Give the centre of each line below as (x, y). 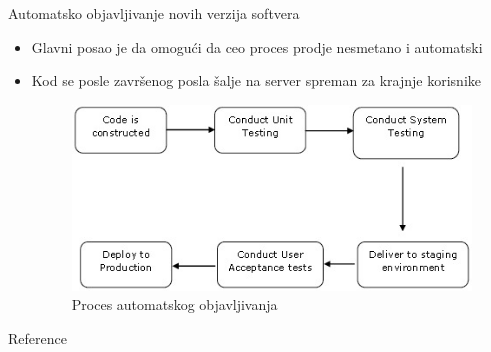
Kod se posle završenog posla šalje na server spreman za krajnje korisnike (256, 80)
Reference (37, 337)
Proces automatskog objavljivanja (174, 304)
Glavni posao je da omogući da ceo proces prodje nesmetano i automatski (257, 46)
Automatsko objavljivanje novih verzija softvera (154, 13)
